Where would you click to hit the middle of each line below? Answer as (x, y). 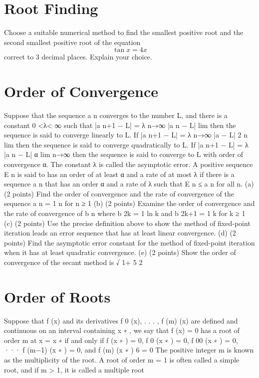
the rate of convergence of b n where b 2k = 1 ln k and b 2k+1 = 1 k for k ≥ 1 (125, 213)
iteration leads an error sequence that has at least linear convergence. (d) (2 (120, 233)
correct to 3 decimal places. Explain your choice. (78, 57)
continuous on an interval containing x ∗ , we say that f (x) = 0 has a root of (122, 330)
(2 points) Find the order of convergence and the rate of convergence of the (119, 193)
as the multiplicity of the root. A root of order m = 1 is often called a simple (122, 360)
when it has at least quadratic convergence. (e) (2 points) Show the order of (120, 252)
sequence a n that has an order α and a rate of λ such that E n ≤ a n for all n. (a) (129, 184)
